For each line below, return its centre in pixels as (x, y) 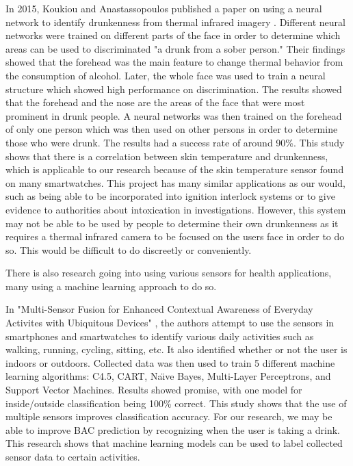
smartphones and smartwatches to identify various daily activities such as (160, 336)
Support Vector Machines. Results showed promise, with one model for (154, 390)
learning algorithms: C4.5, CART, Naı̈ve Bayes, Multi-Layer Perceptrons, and (168, 376)
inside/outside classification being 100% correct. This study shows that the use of (176, 403)
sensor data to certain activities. (73, 456)
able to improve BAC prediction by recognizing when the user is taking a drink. (173, 429)
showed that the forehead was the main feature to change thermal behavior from (174, 62)
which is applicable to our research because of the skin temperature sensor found (175, 169)
